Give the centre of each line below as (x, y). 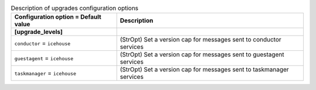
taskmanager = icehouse (45, 73)
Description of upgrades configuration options (75, 8)
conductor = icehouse (42, 43)
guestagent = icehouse (44, 58)
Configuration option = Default (58, 17)
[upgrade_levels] (39, 32)
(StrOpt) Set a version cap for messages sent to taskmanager (205, 70)
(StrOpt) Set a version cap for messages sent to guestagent (202, 54)
